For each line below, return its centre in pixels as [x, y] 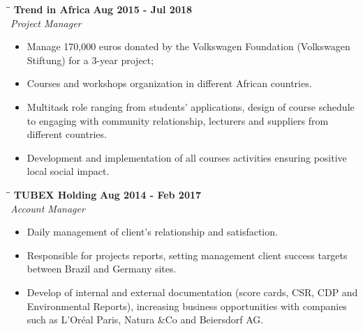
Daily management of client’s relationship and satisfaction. [152, 232]
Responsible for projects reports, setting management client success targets [187, 255]
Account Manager [48, 208]
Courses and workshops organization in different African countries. [169, 83]
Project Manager [46, 23]
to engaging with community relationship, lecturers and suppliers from [178, 120]
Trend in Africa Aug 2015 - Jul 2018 [103, 9]
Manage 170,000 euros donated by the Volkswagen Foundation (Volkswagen [188, 46]
